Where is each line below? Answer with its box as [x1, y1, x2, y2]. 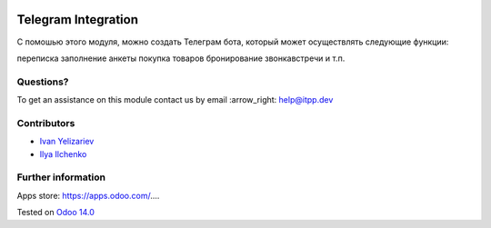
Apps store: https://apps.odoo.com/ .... [16, 190, 160, 201]
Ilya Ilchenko [39, 148, 87, 159]
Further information [16, 171, 106, 183]
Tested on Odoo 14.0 [16, 207, 95, 218]
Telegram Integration [16, 12, 138, 27]
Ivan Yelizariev [39, 136, 95, 147]
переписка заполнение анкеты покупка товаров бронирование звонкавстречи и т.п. [16, 53, 346, 64]
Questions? [16, 75, 69, 88]
